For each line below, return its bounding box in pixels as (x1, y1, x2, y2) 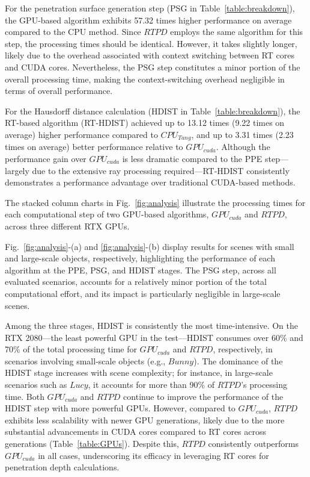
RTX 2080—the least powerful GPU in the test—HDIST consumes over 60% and (5, 331, 303, 343)
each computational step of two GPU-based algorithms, (5, 208, 209, 220)
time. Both (5, 390, 44, 402)
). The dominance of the (193, 354, 283, 367)
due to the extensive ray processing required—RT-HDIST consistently (32, 164, 290, 176)
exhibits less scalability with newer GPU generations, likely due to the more (5, 413, 285, 426)
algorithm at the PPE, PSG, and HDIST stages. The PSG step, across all (5, 263, 276, 276)
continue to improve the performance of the (123, 390, 284, 402)
